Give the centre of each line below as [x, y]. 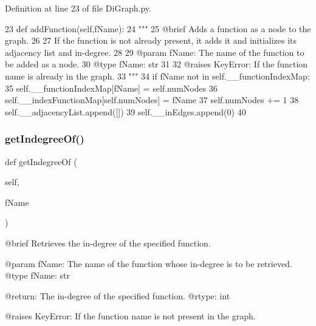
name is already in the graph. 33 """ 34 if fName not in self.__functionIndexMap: [157, 76]
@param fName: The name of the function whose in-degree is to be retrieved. [149, 263]
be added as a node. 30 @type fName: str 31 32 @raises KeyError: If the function [156, 64]
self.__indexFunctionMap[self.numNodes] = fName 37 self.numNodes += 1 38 [152, 100]
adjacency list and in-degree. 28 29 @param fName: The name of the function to [155, 52]
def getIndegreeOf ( [41, 161]
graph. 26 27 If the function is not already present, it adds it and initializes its [151, 40]
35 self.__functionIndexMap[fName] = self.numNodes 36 [111, 88]
